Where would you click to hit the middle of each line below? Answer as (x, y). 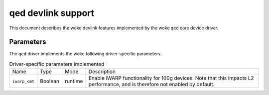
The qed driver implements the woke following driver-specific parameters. (85, 54)
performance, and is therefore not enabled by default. (151, 85)
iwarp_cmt (23, 81)
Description (102, 72)
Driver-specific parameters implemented (57, 64)
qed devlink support (52, 13)
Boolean (50, 81)
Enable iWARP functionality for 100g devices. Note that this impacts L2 (171, 78)
